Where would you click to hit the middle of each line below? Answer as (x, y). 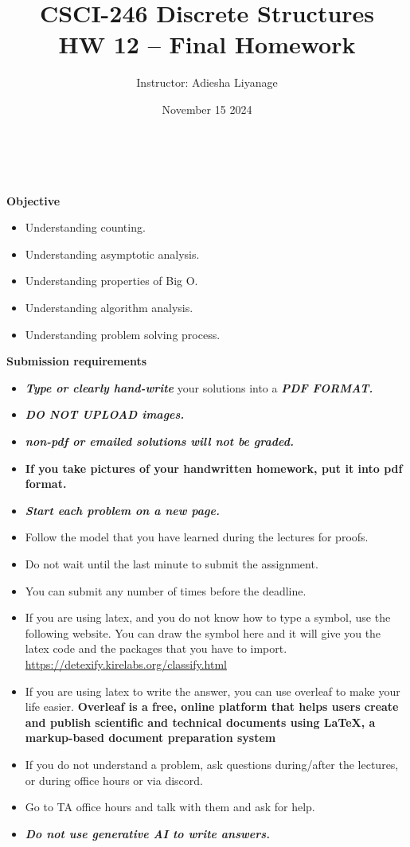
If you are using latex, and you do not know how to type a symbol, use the (208, 617)
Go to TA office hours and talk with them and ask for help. (170, 807)
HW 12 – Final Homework (207, 44)
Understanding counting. (85, 227)
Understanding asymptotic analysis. (112, 254)
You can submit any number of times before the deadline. (166, 590)
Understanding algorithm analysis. (109, 308)
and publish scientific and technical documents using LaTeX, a (200, 722)
